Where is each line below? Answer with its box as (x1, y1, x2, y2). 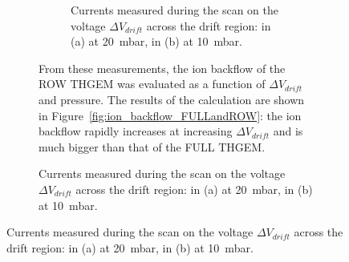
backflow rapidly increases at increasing (39, 123, 233, 139)
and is (273, 123, 303, 139)
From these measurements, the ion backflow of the (39, 59, 286, 76)
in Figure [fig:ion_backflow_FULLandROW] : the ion (39, 107, 302, 123)
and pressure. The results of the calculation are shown (39, 91, 305, 107)
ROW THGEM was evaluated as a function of (39, 75, 266, 92)
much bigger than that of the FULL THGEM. (39, 138, 266, 155)
